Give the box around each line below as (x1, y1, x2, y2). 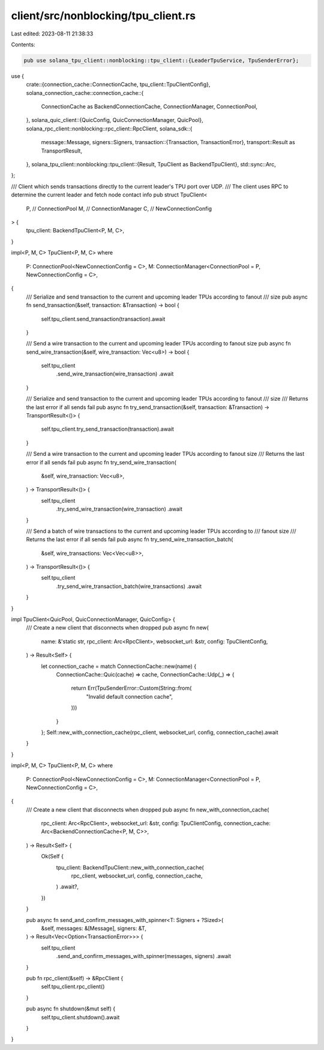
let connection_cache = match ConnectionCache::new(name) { (41, 663, 197, 670)
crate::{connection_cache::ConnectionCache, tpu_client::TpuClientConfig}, (26, 81, 211, 88)
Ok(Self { (41, 853, 64, 860)
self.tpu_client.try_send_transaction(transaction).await (41, 425, 174, 432)
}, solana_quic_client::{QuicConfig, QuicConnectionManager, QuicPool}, (26, 117, 203, 124)
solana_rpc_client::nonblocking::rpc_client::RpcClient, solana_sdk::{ (26, 125, 193, 132)
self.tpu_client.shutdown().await (41, 1013, 120, 1021)
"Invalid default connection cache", (86, 693, 173, 700)
